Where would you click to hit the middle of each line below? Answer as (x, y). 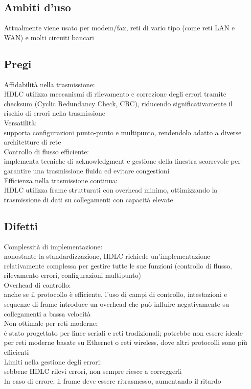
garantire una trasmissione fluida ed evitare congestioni (87, 170)
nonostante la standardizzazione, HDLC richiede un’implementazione (107, 256)
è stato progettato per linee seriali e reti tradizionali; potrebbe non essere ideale (123, 332)
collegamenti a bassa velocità (47, 313)
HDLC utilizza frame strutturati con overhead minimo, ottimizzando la (111, 190)
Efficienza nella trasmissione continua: (61, 180)
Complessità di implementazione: (53, 246)
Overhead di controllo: (37, 284)
